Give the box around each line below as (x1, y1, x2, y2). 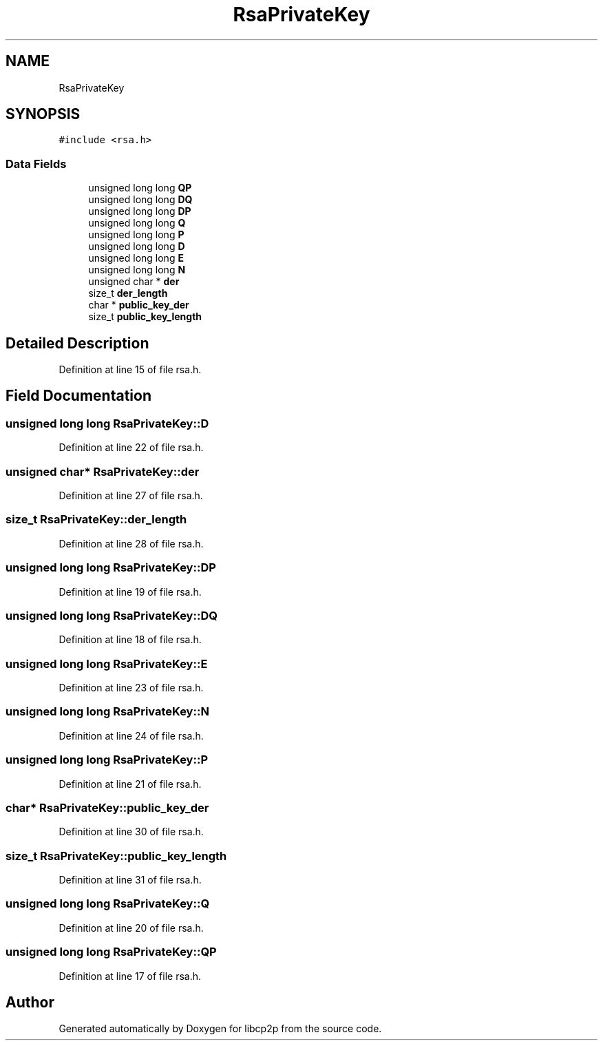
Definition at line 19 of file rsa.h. (59, 585, 202, 598)
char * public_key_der (88, 299, 189, 311)
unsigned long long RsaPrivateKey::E (6, 656, 208, 671)
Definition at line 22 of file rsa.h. (59, 441, 204, 454)
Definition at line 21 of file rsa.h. (59, 777, 202, 790)
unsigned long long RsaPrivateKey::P (6, 753, 208, 767)
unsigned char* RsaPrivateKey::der (6, 464, 200, 479)
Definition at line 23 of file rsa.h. (59, 682, 204, 693)
